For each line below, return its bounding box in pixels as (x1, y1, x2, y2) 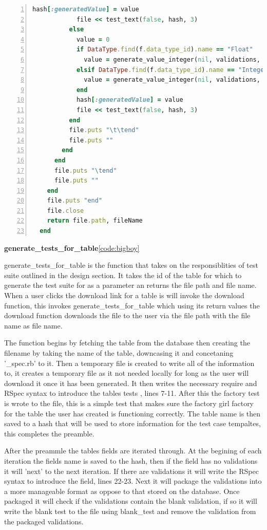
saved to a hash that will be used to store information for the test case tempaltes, (4, 418, 261, 429)
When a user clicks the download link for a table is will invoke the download (4, 290, 244, 301)
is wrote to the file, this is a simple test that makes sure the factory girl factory (4, 397, 254, 408)
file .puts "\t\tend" (69, 126, 139, 134)
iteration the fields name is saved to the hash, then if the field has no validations (4, 455, 258, 466)
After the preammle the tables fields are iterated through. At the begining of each (4, 445, 262, 456)
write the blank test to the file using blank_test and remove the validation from (4, 505, 256, 516)
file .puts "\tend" (54, 167, 117, 174)
